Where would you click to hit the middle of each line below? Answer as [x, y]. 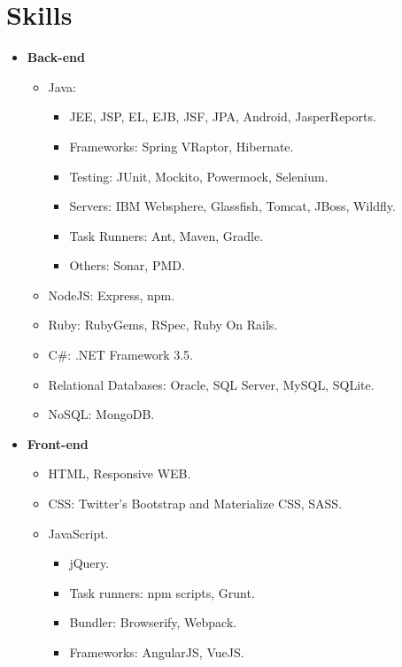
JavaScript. [78, 533]
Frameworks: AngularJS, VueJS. [157, 652]
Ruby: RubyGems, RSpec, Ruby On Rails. [163, 325]
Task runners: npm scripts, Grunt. [162, 592]
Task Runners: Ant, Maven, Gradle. [166, 235]
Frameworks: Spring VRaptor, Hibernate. [182, 146]
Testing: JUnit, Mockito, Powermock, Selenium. [199, 176]
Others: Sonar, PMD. [127, 265]
